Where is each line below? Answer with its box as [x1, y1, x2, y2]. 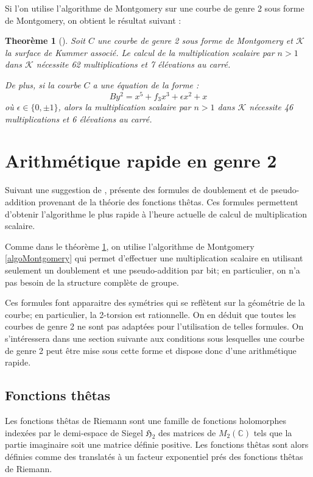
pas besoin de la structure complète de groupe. [5, 275, 179, 288]
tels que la [253, 426, 292, 439]
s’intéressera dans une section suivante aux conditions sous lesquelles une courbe [5, 331, 304, 344]
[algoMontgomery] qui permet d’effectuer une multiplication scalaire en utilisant [5, 252, 303, 264]
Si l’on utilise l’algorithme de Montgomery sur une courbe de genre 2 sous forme [5, 2, 304, 14]
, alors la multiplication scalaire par [58, 101, 191, 113]
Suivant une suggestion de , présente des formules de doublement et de [5, 183, 269, 196]
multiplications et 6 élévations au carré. [5, 112, 152, 125]
